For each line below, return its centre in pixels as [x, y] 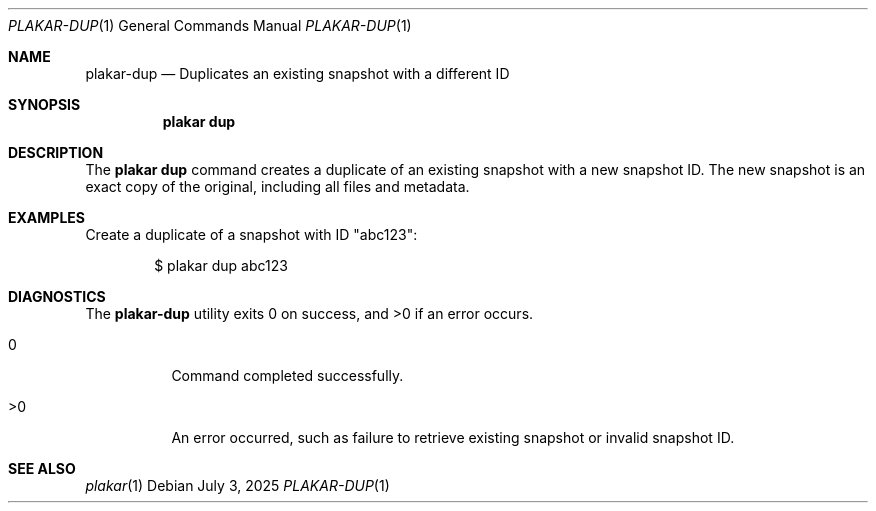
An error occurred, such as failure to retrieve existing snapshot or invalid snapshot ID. [453, 437]
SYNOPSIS [44, 104]
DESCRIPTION [56, 152]
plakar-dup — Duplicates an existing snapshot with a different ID [297, 73]
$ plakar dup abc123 [221, 265]
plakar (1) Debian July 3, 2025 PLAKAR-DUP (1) [237, 485]
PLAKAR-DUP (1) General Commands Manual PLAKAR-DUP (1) [210, 25]
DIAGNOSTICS [57, 296]
